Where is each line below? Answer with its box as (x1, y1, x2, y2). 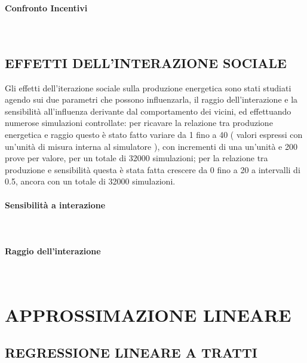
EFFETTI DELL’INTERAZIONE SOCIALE (5, 53, 287, 72)
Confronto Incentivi (5, 1, 88, 14)
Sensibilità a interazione (5, 198, 106, 211)
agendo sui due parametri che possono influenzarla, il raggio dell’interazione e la (5, 93, 298, 106)
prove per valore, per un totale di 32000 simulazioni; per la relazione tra (5, 152, 268, 164)
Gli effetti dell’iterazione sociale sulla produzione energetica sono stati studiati (5, 81, 291, 94)
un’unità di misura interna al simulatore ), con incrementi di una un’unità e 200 (5, 140, 297, 152)
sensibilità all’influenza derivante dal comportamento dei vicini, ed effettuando (5, 104, 291, 117)
